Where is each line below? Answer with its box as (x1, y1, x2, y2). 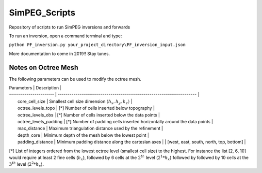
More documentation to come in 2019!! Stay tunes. (9, 51, 110, 57)
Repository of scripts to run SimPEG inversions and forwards (9, 24, 131, 30)
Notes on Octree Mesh (9, 63, 79, 72)
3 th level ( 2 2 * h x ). (9, 161, 44, 169)
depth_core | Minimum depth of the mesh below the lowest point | (17, 132, 149, 138)
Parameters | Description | (9, 85, 62, 91)
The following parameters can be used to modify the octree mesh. (9, 76, 142, 82)
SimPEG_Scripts (9, 7, 76, 18)
